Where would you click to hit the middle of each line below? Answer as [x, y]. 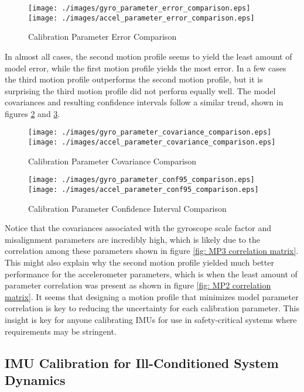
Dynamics [35, 380]
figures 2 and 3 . [33, 113]
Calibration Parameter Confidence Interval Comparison [127, 208]
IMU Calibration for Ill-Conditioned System [142, 362]
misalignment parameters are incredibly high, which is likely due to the [132, 239]
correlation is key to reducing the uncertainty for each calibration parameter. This [152, 308]
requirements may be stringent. [61, 331]
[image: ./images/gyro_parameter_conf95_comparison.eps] [141, 180]
